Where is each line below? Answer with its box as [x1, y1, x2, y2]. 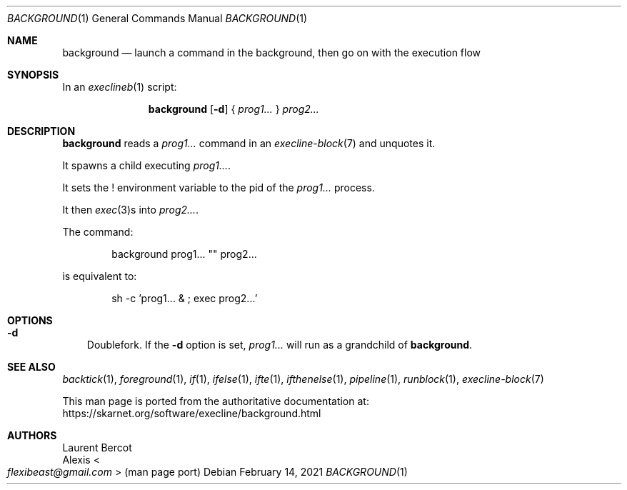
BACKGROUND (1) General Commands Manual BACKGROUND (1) [7, 12, 308, 24]
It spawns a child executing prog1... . [62, 159, 231, 171]
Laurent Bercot [62, 441, 132, 454]
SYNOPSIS [7, 69, 59, 81]
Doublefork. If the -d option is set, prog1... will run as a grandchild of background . [86, 339, 473, 351]
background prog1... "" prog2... [111, 248, 257, 260]
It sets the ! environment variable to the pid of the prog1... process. [62, 181, 375, 194]
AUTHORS [7, 429, 57, 441]
